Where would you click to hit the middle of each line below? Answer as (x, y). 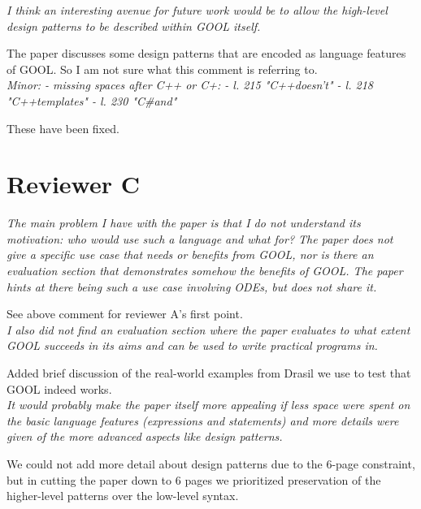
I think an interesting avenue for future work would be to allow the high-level (197, 10)
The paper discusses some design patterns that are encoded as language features (206, 53)
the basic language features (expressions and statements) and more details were (203, 420)
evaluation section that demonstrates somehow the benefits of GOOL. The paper (205, 271)
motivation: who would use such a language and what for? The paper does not (200, 238)
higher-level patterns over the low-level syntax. (123, 496)
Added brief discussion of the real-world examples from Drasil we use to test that (209, 373)
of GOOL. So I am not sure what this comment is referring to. (162, 69)
